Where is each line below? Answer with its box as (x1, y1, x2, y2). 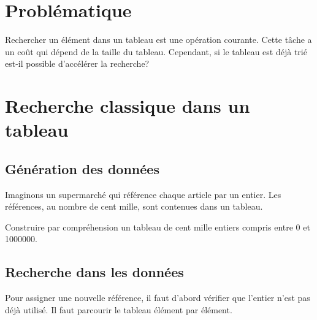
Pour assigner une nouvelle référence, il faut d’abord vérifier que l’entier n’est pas (5, 291, 310, 304)
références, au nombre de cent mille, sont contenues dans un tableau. (5, 200, 263, 213)
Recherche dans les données (5, 262, 184, 281)
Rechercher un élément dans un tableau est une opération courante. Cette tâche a (5, 33, 312, 46)
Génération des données (5, 159, 159, 178)
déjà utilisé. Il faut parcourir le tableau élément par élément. (5, 303, 232, 316)
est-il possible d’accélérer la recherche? (5, 57, 150, 70)
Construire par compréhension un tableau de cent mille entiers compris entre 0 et (5, 220, 310, 233)
